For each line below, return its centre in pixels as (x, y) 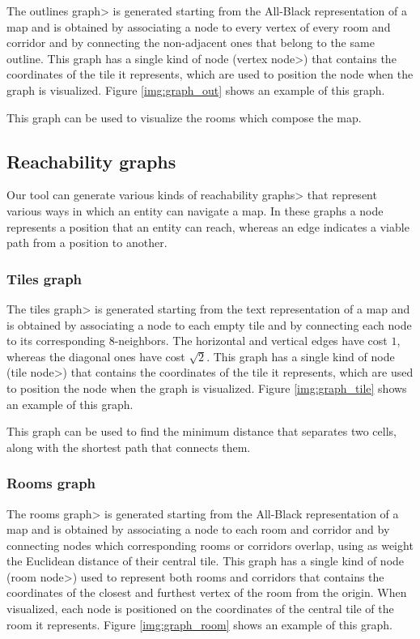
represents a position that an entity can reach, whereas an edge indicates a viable (208, 226)
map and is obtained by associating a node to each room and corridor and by (198, 529)
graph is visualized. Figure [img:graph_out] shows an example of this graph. (196, 89)
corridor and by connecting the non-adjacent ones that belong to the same (191, 43)
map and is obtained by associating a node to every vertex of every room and (199, 26)
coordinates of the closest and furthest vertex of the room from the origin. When (207, 592)
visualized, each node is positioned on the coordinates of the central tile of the (200, 609)
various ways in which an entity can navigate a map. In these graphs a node (195, 210)
